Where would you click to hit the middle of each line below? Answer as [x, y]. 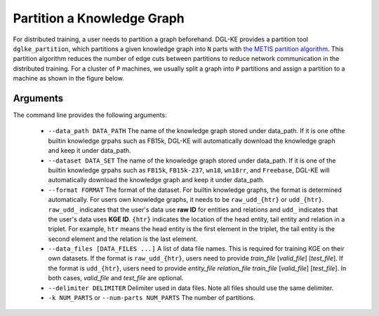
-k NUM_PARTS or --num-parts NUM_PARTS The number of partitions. [152, 298]
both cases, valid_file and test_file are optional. [116, 278]
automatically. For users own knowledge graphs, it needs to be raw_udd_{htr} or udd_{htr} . [186, 200]
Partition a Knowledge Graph [99, 18]
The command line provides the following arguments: [90, 115]
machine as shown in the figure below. [68, 78]
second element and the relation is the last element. [123, 239]
